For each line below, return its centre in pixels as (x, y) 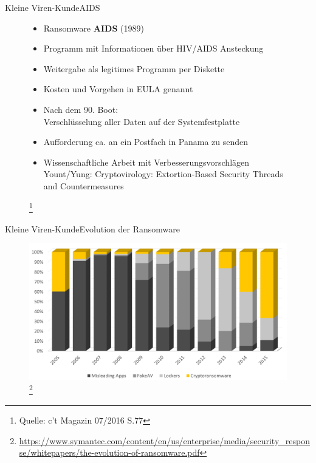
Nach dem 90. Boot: (81, 109)
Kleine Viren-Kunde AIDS (53, 7)
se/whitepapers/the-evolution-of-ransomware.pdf (109, 452)
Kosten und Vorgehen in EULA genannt (118, 89)
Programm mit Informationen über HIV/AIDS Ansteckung (153, 48)
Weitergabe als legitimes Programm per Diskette (134, 68)
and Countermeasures (84, 185)
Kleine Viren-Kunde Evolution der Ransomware (92, 228)
